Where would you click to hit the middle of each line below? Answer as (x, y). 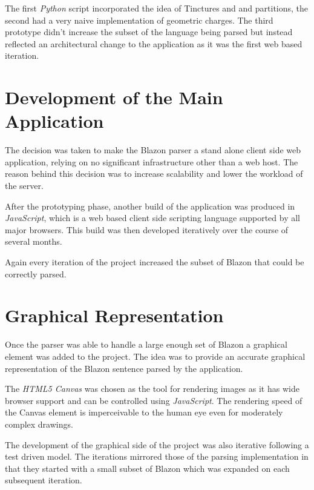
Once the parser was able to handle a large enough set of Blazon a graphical (146, 344)
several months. (34, 241)
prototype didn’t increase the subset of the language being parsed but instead (149, 32)
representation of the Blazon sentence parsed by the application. (124, 368)
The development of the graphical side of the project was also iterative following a (157, 444)
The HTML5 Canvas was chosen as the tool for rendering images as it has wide (152, 389)
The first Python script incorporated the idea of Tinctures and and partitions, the (157, 8)
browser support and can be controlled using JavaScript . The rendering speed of (154, 400)
